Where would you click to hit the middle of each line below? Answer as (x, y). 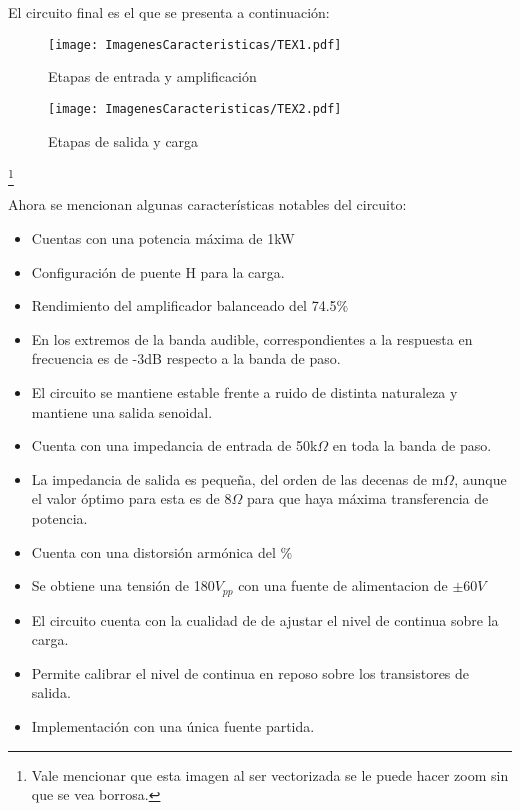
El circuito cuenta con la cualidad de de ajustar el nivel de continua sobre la (265, 619)
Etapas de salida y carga (123, 140)
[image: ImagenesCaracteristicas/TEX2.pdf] (195, 108)
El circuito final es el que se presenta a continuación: (169, 12)
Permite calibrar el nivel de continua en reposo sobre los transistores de (250, 672)
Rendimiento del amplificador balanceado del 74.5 (184, 305)
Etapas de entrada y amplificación (152, 76)
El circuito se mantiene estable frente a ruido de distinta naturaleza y (244, 391)
